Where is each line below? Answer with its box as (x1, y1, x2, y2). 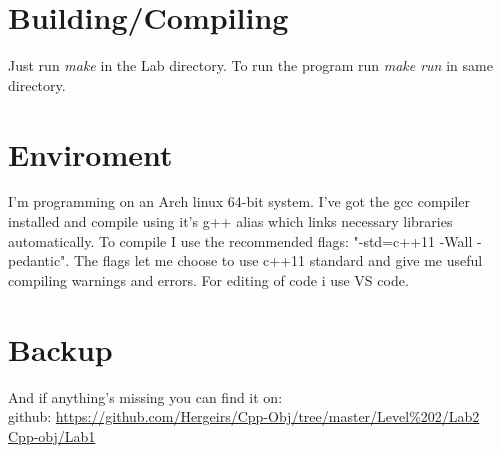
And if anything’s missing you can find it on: (8, 386, 283, 407)
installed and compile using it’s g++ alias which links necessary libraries (8, 211, 453, 232)
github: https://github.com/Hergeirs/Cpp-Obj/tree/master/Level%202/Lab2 (8, 406, 480, 427)
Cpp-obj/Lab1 (8, 425, 96, 446)
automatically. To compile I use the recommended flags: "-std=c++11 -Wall (8, 230, 473, 251)
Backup (8, 328, 113, 369)
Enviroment (8, 133, 173, 174)
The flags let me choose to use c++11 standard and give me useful (73, 250, 483, 271)
